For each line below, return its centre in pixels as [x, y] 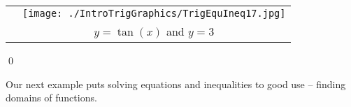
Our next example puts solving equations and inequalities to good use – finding [176, 84]
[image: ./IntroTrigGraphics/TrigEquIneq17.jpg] [154, 13]
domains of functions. [51, 98]
